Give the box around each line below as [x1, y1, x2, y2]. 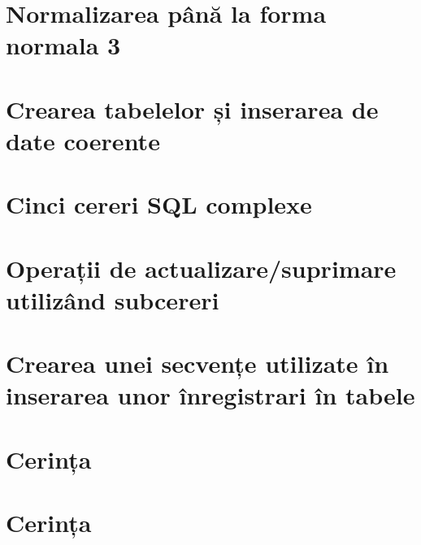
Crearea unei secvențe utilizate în [6, 347, 389, 380]
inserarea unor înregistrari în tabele [6, 378, 415, 412]
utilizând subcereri [6, 283, 219, 316]
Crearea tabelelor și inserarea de [6, 92, 379, 125]
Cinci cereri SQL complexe [6, 188, 312, 221]
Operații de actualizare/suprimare [6, 251, 397, 284]
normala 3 [6, 28, 121, 62]
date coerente [6, 123, 160, 157]
